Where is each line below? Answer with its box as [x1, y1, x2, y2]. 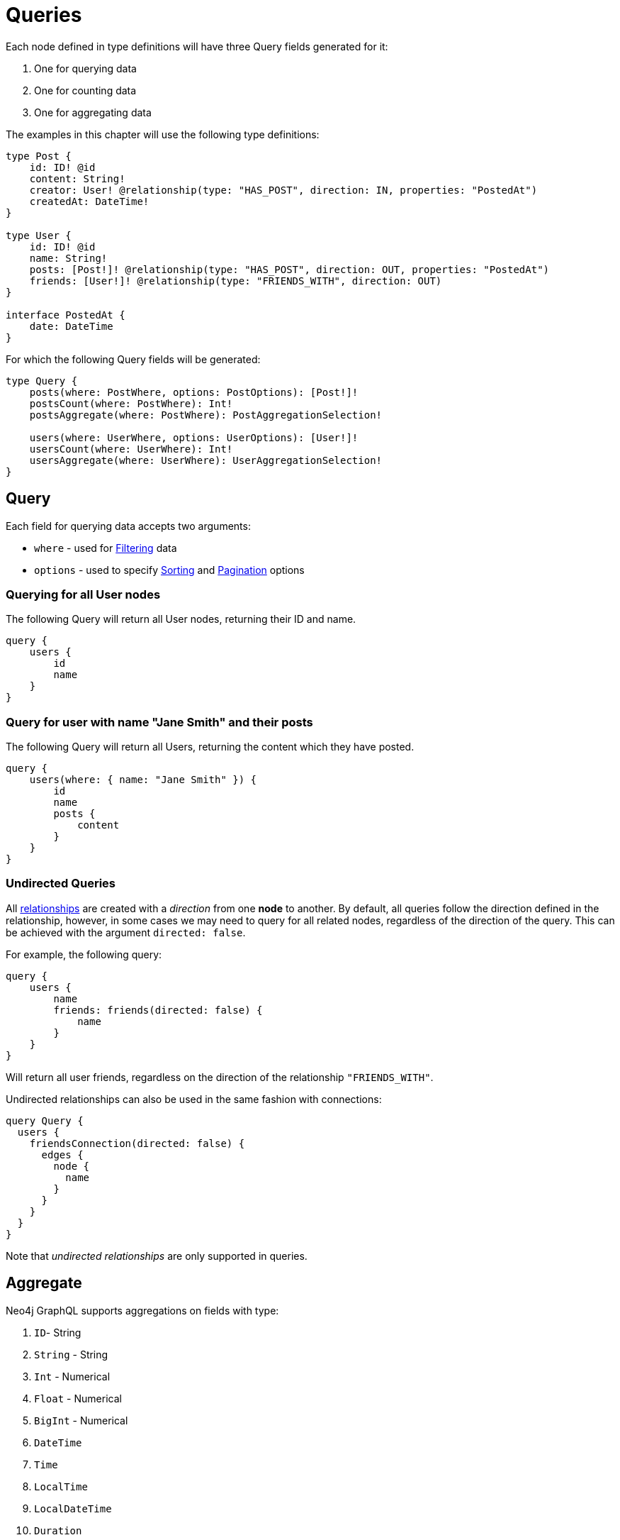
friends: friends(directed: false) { [53, 1004, 263, 1016]
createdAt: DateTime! [29, 195, 150, 207]
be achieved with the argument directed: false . [6, 926, 246, 938]
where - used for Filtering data [34, 541, 177, 554]
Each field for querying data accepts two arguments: [6, 519, 251, 532]
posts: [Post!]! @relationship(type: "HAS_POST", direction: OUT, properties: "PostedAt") [29, 263, 550, 275]
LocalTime [34, 1480, 88, 1492]
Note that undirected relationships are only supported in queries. [6, 1249, 308, 1262]
